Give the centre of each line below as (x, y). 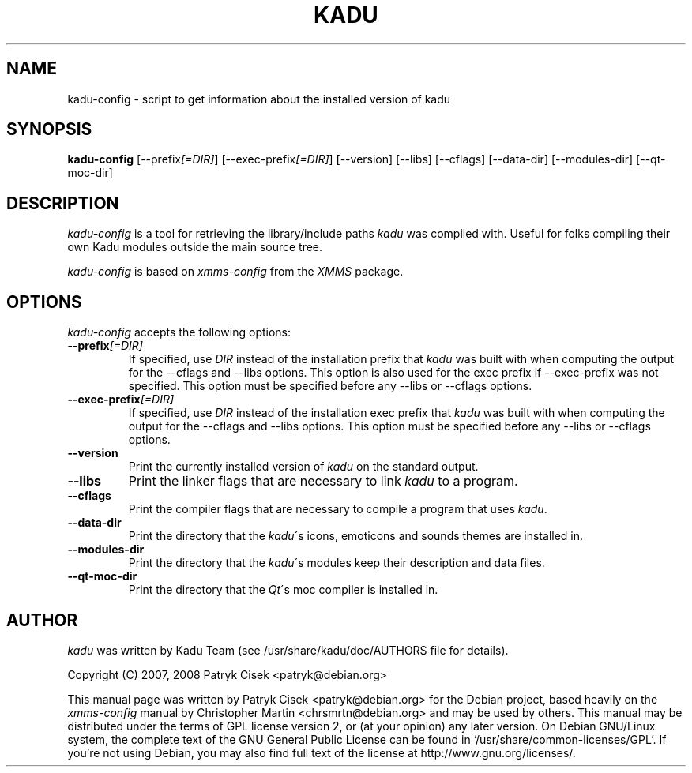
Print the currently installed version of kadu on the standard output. (303, 467)
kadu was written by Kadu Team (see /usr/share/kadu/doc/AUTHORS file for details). (288, 650)
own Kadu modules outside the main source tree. (195, 247)
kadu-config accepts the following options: (179, 332)
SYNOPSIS (49, 129)
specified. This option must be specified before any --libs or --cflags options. (330, 386)
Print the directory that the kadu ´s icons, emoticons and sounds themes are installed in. (356, 536)
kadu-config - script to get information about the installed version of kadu (259, 99)
